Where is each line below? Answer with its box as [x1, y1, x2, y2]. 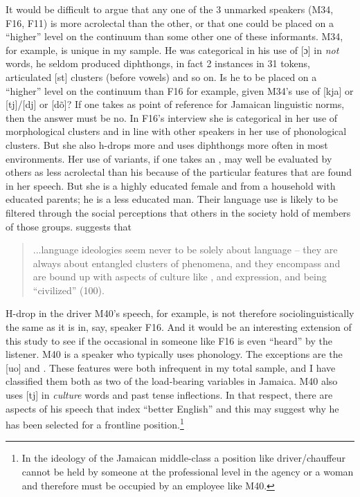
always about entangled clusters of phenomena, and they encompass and [33, 255, 341, 270]
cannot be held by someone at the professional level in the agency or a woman [21, 464, 354, 479]
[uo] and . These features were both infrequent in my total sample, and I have [6, 360, 336, 374]
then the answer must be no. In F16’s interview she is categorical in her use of [6, 110, 338, 125]
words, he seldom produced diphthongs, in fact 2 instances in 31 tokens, [6, 56, 310, 71]
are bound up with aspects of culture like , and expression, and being [33, 269, 327, 284]
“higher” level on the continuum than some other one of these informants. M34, [6, 29, 343, 44]
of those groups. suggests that [6, 219, 132, 233]
